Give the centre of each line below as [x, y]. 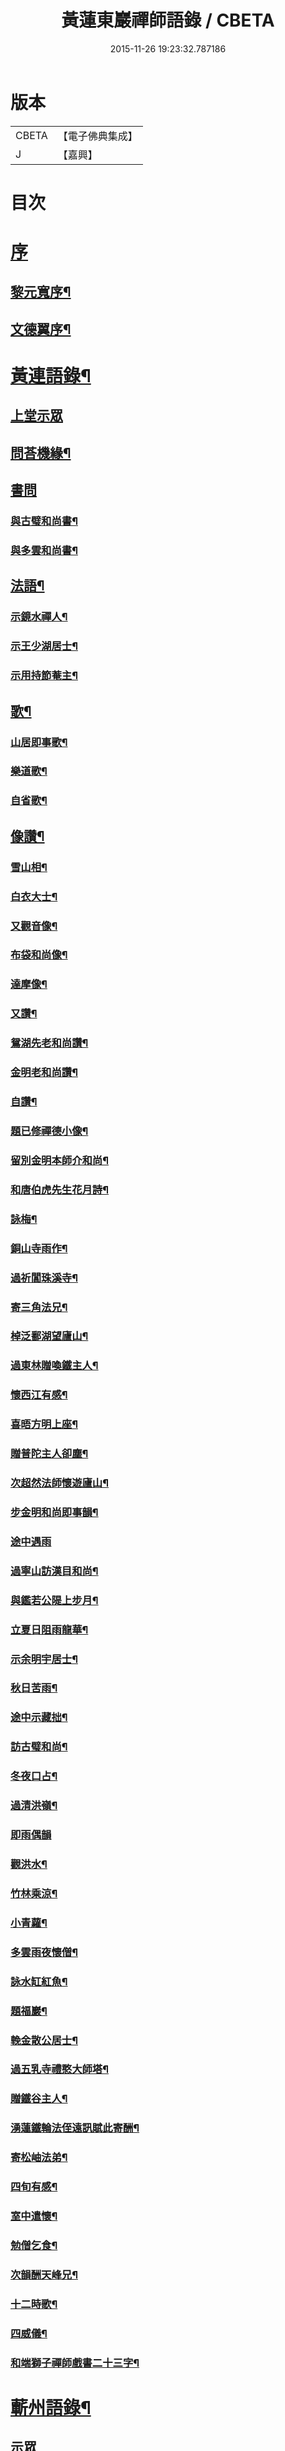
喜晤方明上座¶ [44, 1424]
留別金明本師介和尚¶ [60, 1160]
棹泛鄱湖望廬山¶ [49, 1336]
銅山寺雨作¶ [39, 1248]
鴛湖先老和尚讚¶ [49, 1043]
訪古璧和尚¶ [39, 1747]
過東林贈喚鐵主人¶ [54, 1366]
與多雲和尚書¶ [44, 551]
